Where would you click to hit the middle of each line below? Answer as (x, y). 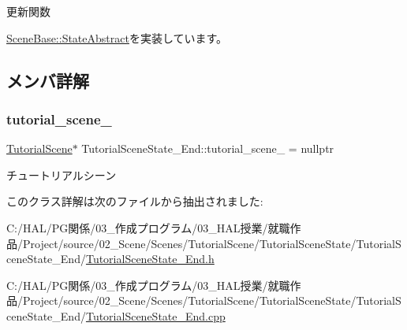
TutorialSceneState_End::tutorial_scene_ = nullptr (208, 148)
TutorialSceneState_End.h (150, 259)
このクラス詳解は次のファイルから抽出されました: (135, 201)
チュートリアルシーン (62, 174)
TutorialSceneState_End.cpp (155, 315)
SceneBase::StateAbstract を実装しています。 (117, 37)
